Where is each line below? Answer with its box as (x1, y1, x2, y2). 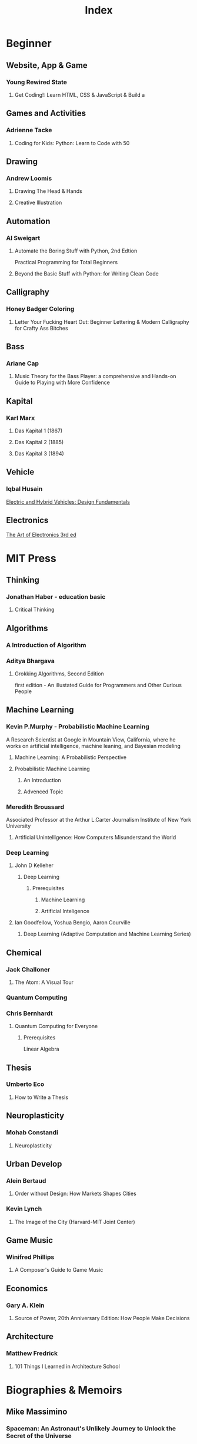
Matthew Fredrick (6, 1349, 58, 1357)
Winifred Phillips (6, 1253, 55, 1261)
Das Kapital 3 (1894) (14, 450, 65, 457)
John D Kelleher (14, 862, 54, 869)
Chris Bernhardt (6, 1009, 53, 1018)
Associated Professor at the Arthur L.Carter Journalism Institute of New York (6, 816, 192, 823)
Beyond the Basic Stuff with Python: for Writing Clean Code (14, 270, 159, 277)
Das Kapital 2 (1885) (14, 439, 64, 445)
